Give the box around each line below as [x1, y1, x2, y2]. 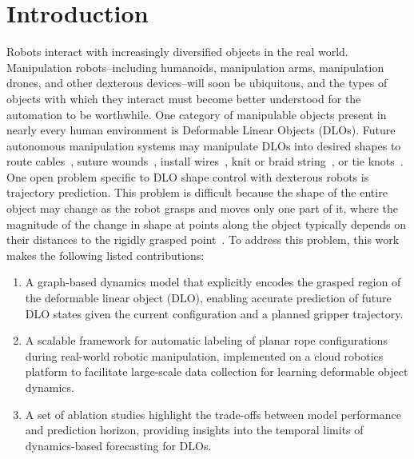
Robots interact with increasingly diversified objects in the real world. [6, 43, 348, 60]
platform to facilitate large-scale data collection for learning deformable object [25, 363, 408, 380]
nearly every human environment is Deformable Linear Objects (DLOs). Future [6, 122, 396, 138]
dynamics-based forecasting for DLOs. [25, 437, 212, 453]
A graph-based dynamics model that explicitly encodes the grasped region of [25, 273, 401, 290]
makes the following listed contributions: [6, 246, 205, 263]
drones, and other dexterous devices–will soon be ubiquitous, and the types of [6, 74, 388, 91]
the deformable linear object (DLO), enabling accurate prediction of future [25, 289, 392, 306]
